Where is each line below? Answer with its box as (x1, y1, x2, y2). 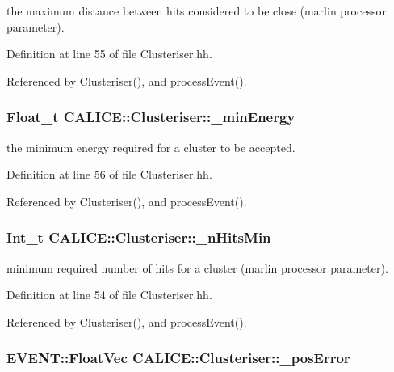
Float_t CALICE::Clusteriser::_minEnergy (6, 107, 295, 127)
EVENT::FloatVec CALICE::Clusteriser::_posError (6, 348, 350, 368)
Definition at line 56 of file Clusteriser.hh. (6, 166, 212, 183)
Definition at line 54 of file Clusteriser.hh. (6, 286, 212, 303)
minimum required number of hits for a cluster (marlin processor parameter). (6, 259, 388, 276)
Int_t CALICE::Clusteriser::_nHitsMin (6, 227, 271, 247)
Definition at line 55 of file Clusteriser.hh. (6, 45, 212, 62)
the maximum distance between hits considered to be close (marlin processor (6, 2, 386, 19)
